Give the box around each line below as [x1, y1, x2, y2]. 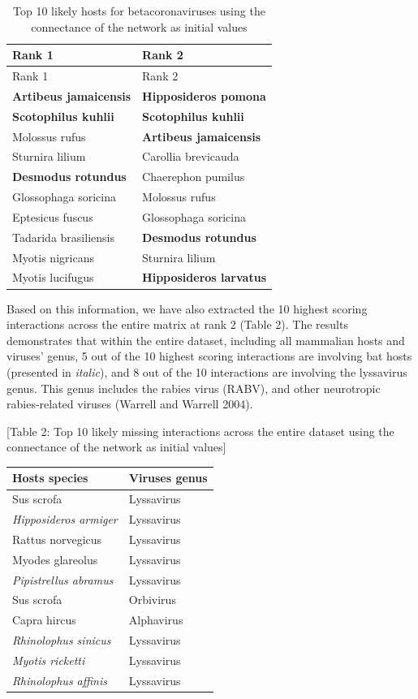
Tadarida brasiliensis [12, 228, 114, 245]
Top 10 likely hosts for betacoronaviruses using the [13, 2, 265, 19]
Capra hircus [12, 611, 76, 628]
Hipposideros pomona [142, 87, 266, 104]
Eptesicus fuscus [12, 208, 93, 225]
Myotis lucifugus [12, 269, 94, 286]
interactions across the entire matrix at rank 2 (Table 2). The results [6, 316, 348, 333]
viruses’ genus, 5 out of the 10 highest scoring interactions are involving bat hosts [6, 347, 412, 365]
